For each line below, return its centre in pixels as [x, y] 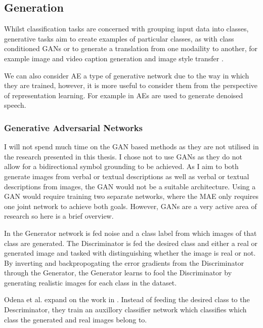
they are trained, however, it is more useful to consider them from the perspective [131, 85]
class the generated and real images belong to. [76, 319]
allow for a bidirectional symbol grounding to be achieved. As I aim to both [121, 166]
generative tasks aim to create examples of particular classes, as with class [119, 38]
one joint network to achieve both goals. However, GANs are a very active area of [130, 206]
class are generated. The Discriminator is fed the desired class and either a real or [131, 243]
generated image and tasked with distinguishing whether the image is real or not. [130, 253]
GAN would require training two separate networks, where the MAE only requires [131, 196]
